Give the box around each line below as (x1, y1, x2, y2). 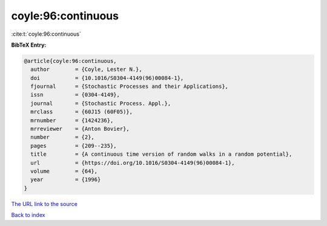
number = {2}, (30, 134, 95, 141)
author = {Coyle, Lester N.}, (30, 66, 142, 73)
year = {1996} (30, 176, 101, 183)
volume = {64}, (30, 168, 98, 174)
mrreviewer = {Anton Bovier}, (30, 125, 130, 133)
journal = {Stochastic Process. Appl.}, (30, 100, 171, 107)
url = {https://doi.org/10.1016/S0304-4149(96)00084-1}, (30, 159, 235, 166)
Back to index (11, 211, 45, 219)
